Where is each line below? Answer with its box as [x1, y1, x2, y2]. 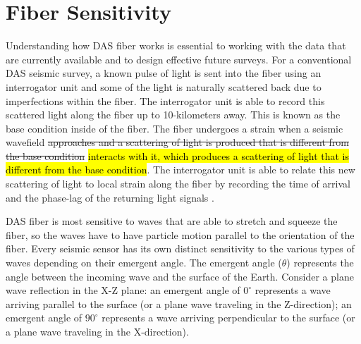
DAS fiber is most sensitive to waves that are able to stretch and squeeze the [6, 214, 338, 228]
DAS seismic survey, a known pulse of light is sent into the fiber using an [6, 66, 322, 80]
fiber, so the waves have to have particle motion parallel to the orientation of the [6, 227, 355, 242]
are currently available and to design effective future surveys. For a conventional [6, 51, 352, 66]
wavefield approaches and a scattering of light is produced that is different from [6, 135, 350, 149]
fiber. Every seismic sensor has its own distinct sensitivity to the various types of [6, 241, 355, 256]
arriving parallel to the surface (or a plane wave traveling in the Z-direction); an [6, 296, 352, 311]
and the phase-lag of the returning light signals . [6, 190, 214, 204]
